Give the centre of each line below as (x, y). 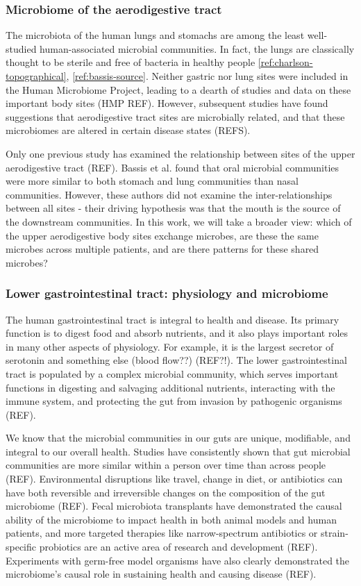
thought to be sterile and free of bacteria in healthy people (131, 62)
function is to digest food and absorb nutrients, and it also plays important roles (177, 333)
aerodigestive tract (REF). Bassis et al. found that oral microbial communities (173, 167)
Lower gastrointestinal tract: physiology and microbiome (167, 293)
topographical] (36, 76)
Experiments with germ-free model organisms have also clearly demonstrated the (178, 560)
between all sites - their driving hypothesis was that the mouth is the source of (173, 208)
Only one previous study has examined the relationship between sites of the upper (180, 153)
